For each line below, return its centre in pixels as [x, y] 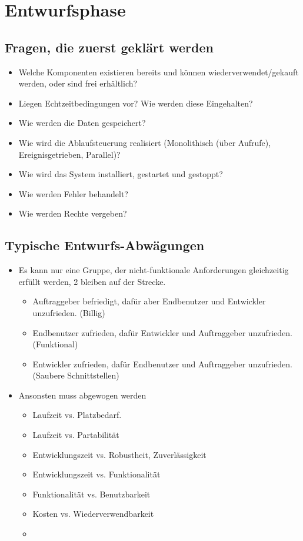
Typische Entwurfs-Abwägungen [105, 245]
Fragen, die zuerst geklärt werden [109, 47]
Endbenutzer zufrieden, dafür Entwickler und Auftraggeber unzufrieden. [162, 332]
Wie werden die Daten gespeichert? [82, 123]
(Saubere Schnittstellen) [76, 375]
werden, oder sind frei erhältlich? [78, 83]
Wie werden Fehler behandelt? [73, 193]
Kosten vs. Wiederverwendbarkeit [93, 514]
